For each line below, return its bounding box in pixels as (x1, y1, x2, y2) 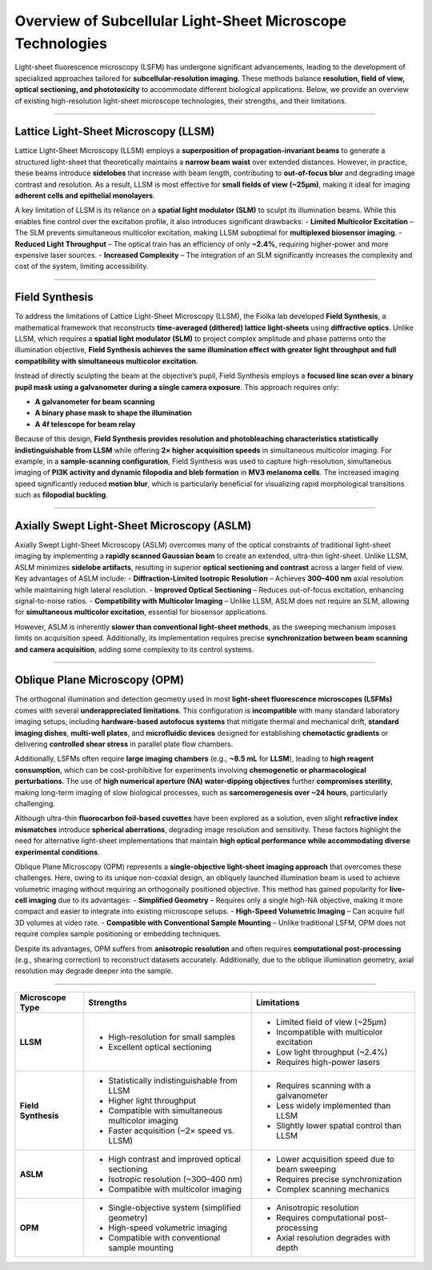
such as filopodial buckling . (14, 490, 108, 500)
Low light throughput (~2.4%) (276, 1046, 388, 1057)
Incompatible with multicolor (276, 1026, 383, 1037)
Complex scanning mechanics (276, 1184, 390, 1195)
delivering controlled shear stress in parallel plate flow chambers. (14, 739, 234, 749)
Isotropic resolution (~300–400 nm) (108, 1173, 243, 1184)
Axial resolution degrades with (276, 1232, 391, 1243)
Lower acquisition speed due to (276, 1153, 395, 1164)
